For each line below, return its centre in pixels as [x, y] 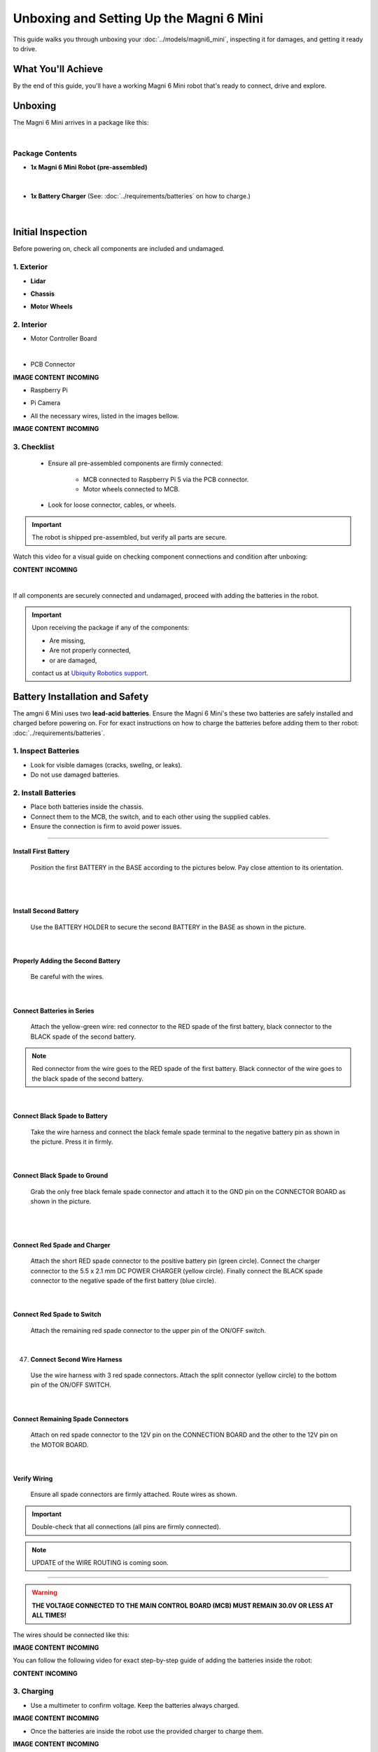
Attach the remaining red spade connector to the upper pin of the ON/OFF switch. [148, 1330]
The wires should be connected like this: [71, 1635]
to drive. [25, 48]
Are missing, [67, 641]
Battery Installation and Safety [81, 696]
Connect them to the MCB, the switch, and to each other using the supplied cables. [150, 816]
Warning [44, 1593]
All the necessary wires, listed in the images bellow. [105, 416]
